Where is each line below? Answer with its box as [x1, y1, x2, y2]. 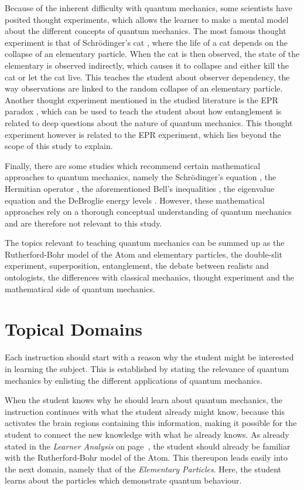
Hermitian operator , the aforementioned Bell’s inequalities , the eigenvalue [5, 182, 275, 194]
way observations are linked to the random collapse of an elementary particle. [5, 82, 283, 94]
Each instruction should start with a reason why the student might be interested [5, 351, 294, 363]
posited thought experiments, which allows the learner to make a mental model [5, 13, 289, 25]
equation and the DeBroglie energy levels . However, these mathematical [5, 194, 265, 206]
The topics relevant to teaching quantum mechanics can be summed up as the [5, 236, 285, 249]
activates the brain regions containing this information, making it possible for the [5, 417, 297, 429]
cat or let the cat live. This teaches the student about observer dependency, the [5, 70, 290, 83]
